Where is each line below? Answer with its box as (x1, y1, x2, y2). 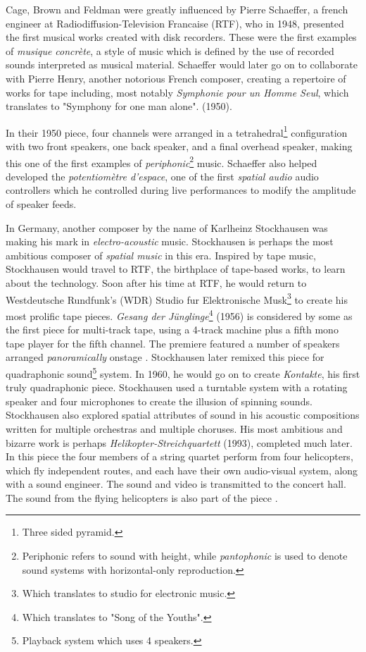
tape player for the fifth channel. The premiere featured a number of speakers (6, 336, 340, 350)
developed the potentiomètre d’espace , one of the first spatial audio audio (6, 168, 319, 183)
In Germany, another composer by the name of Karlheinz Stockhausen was (6, 220, 328, 235)
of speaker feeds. (6, 197, 77, 211)
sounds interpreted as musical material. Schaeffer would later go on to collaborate (6, 57, 358, 72)
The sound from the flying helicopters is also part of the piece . (6, 490, 278, 505)
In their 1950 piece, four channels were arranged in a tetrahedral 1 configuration (6, 123, 348, 140)
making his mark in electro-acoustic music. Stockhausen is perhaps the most (6, 234, 334, 249)
